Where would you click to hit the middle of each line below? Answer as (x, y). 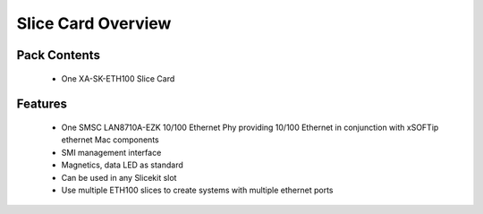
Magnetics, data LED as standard (122, 165)
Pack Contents (58, 55)
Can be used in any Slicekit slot (119, 177)
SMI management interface (111, 152)
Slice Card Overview (94, 23)
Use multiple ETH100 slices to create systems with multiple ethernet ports (197, 190)
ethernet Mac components (110, 140)
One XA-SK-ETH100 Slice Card (118, 78)
